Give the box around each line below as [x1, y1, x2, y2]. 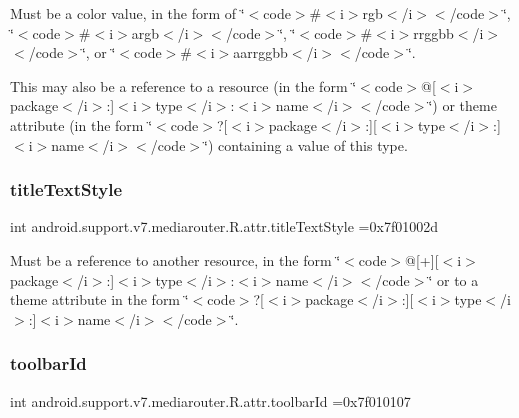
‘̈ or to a [428, 269, 479, 290]
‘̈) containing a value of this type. [204, 134, 408, 155]
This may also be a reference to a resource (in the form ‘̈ [10, 75, 357, 96]
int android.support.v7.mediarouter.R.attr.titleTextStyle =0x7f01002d [10, 216, 438, 237]
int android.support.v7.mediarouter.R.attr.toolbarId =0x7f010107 [10, 390, 411, 411]
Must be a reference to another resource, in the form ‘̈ [10, 249, 341, 270]
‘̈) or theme [428, 95, 497, 116]
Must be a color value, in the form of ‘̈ [10, 3, 245, 23]
